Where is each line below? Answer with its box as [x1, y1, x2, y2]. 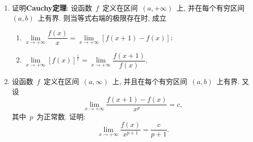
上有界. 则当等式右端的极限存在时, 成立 [37, 12, 167, 23]
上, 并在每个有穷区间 [176, 3, 244, 13]
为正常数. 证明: [36, 111, 86, 121]
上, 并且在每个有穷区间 [112, 76, 187, 86]
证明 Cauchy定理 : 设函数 [12, 3, 92, 13]
